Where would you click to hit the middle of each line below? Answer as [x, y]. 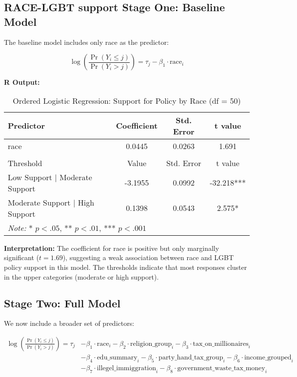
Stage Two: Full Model [62, 303]
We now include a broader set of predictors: [69, 323]
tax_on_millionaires [221, 344]
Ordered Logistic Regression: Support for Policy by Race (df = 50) [127, 100]
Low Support [30, 177]
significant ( [22, 257]
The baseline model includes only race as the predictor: [86, 42]
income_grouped [268, 358]
